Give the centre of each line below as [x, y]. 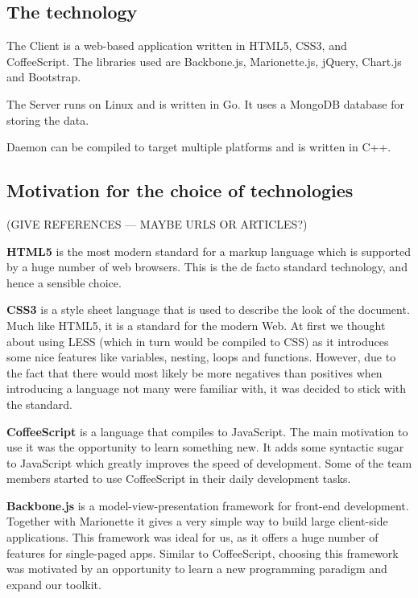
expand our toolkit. [54, 584]
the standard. [39, 404]
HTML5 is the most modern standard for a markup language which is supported [209, 251]
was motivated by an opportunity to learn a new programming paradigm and [197, 569]
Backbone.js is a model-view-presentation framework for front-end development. [208, 505]
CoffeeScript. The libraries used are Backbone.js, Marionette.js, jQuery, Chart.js [204, 61]
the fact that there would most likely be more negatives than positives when [195, 372]
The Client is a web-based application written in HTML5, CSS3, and [177, 45]
